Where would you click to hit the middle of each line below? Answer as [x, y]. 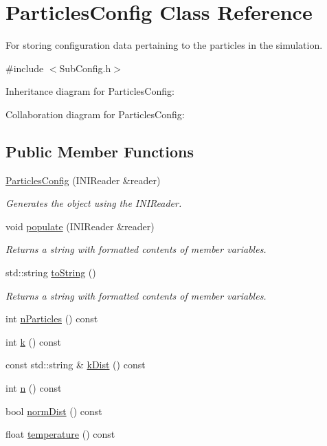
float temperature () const [60, 434]
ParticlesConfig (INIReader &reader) [83, 180]
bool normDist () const [54, 411]
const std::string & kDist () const [76, 365]
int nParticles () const [52, 319]
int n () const [34, 388]
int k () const [33, 341]
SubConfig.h [85, 68]
